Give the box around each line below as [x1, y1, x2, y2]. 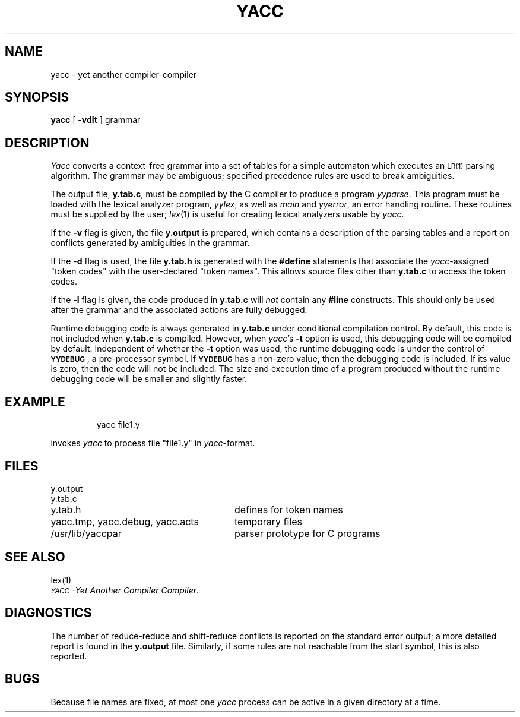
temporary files [234, 515, 303, 528]
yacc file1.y [96, 419, 140, 430]
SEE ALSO [5, 549, 65, 565]
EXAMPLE [5, 394, 65, 409]
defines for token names [234, 503, 343, 516]
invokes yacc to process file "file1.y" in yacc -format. [50, 438, 255, 448]
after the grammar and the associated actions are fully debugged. [50, 305, 307, 315]
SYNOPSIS [5, 90, 69, 105]
